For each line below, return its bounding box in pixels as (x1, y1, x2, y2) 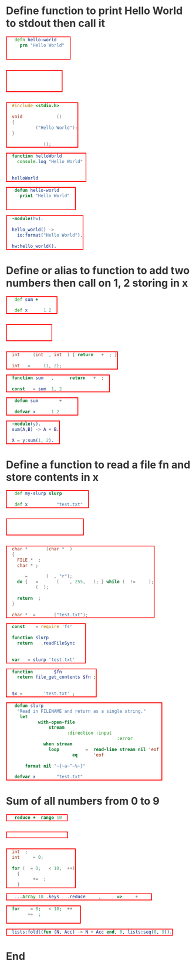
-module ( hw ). (12, 216, 43, 222)
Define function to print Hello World (6, 4, 183, 18)
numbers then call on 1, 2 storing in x (6, 276, 188, 290)
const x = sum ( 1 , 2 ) (12, 386, 65, 392)
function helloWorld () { (12, 153, 75, 160)
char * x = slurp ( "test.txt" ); (12, 612, 89, 618)
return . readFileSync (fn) (17, 640, 86, 646)
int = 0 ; (12, 854, 43, 860)
